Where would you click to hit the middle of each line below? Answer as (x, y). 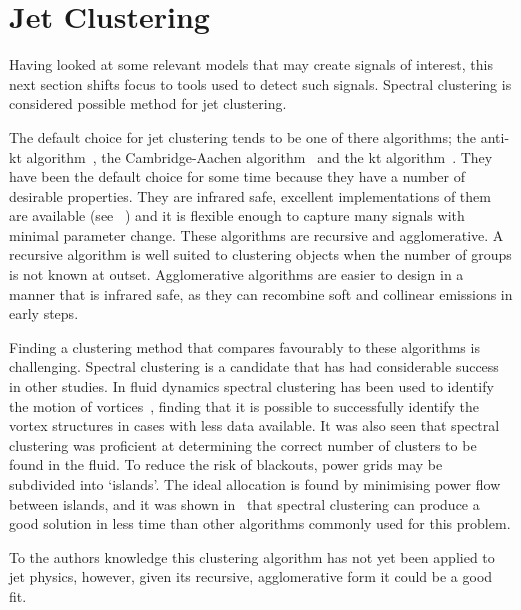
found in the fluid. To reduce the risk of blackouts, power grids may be (226, 464)
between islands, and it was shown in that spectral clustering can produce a (244, 503)
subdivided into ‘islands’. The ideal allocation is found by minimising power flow (255, 484)
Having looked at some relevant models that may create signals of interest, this (251, 64)
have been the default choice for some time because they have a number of (237, 176)
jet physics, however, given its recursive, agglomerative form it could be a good (251, 576)
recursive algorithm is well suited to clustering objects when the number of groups (260, 254)
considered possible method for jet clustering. (148, 103)
